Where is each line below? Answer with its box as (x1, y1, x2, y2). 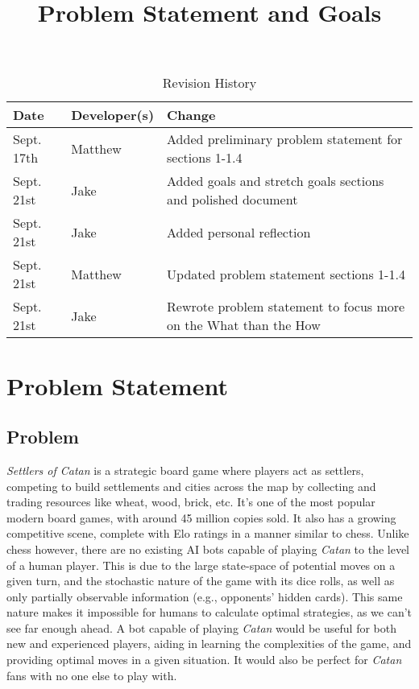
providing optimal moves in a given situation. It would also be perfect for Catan (6, 651, 402, 668)
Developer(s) (71, 105, 155, 125)
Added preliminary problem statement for (167, 130, 403, 149)
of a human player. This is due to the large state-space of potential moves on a (6, 556, 396, 573)
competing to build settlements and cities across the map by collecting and (6, 477, 376, 494)
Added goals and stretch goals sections (167, 171, 384, 191)
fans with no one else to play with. (6, 666, 177, 683)
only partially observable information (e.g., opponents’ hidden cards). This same (6, 588, 403, 604)
